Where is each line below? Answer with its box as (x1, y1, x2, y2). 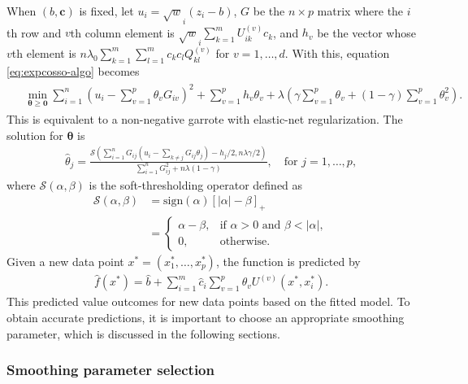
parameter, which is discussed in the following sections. (6, 325, 280, 342)
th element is (11, 44, 76, 61)
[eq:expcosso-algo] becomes (6, 62, 140, 79)
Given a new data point (6, 252, 124, 269)
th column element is (70, 24, 175, 41)
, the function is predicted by (215, 252, 361, 269)
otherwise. (219, 236, 271, 248)
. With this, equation (284, 44, 390, 61)
